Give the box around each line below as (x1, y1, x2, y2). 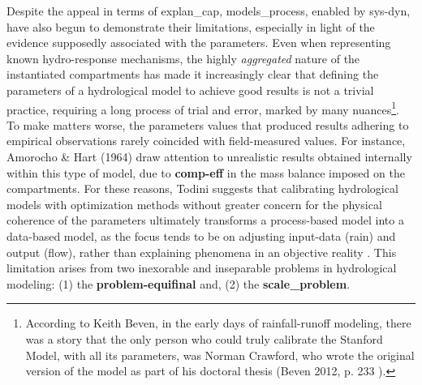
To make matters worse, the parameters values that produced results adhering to (6, 116, 409, 133)
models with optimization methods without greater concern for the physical (6, 195, 382, 212)
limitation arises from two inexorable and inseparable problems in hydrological (6, 259, 397, 276)
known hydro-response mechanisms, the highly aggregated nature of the (6, 49, 360, 66)
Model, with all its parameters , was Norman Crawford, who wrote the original (25, 346, 415, 363)
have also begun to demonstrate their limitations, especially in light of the (6, 18, 375, 35)
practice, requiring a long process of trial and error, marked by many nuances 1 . (6, 98, 400, 118)
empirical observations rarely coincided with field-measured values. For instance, (6, 132, 406, 149)
